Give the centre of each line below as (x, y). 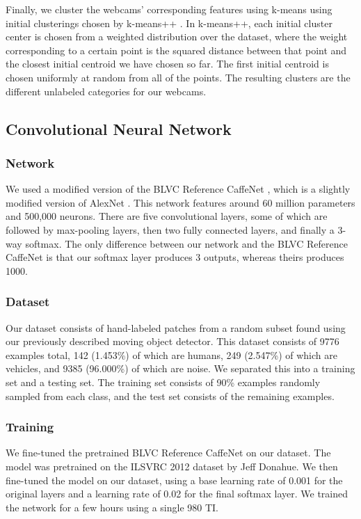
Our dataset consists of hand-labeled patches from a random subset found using (176, 327)
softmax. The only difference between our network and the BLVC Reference (186, 243)
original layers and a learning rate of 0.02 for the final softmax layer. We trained (177, 494)
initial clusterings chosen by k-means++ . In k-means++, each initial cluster (169, 23)
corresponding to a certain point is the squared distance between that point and (176, 50)
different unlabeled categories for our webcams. (106, 91)
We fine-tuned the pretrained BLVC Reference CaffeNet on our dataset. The (168, 453)
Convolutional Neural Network (119, 128)
